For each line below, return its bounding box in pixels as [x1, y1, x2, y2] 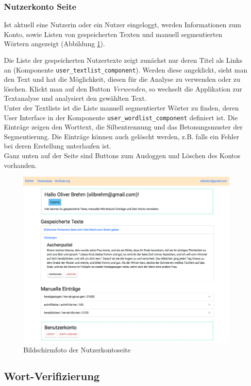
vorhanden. [4, 160, 37, 170]
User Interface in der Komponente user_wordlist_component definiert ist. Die [4, 112, 238, 122]
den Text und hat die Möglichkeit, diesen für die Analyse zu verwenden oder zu [4, 74, 240, 84]
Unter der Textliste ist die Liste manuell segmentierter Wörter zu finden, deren [4, 103, 239, 113]
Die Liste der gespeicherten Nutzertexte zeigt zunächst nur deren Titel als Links [4, 55, 243, 65]
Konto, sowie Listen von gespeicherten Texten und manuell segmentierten [4, 29, 222, 39]
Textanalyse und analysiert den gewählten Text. [4, 93, 147, 103]
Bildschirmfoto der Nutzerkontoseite [23, 345, 131, 355]
